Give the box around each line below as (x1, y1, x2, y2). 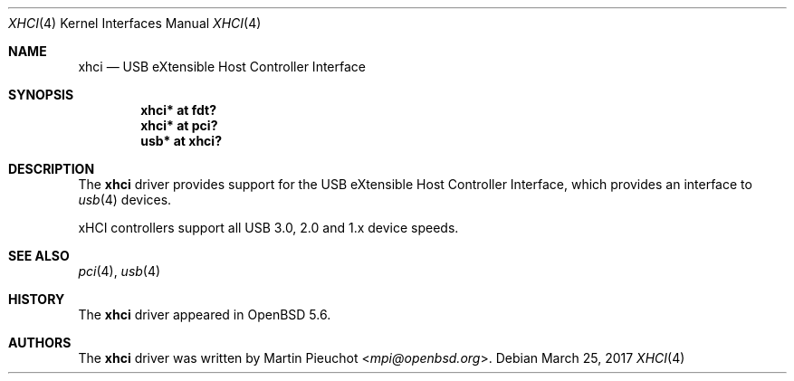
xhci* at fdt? (140, 102, 217, 118)
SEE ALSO (8, 248, 70, 263)
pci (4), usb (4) (78, 263, 161, 279)
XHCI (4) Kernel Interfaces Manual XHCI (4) (8, 15, 262, 31)
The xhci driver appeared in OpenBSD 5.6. (78, 307, 331, 322)
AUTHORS (8, 335, 72, 350)
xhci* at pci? (140, 118, 218, 133)
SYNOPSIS (8, 87, 74, 102)
